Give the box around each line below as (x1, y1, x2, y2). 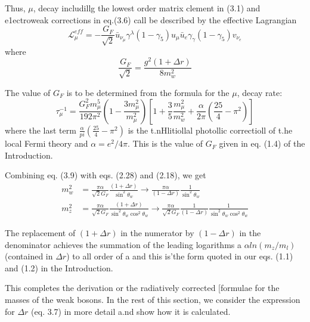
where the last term (5, 123, 76, 136)
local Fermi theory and (5, 137, 88, 150)
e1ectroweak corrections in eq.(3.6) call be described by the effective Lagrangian (5, 13, 297, 26)
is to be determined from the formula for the (66, 86, 230, 98)
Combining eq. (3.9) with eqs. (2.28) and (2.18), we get (5, 169, 206, 181)
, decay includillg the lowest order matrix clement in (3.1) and (33, 2, 261, 14)
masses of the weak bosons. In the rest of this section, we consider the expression (5, 293, 300, 306)
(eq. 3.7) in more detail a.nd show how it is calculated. (31, 305, 231, 317)
